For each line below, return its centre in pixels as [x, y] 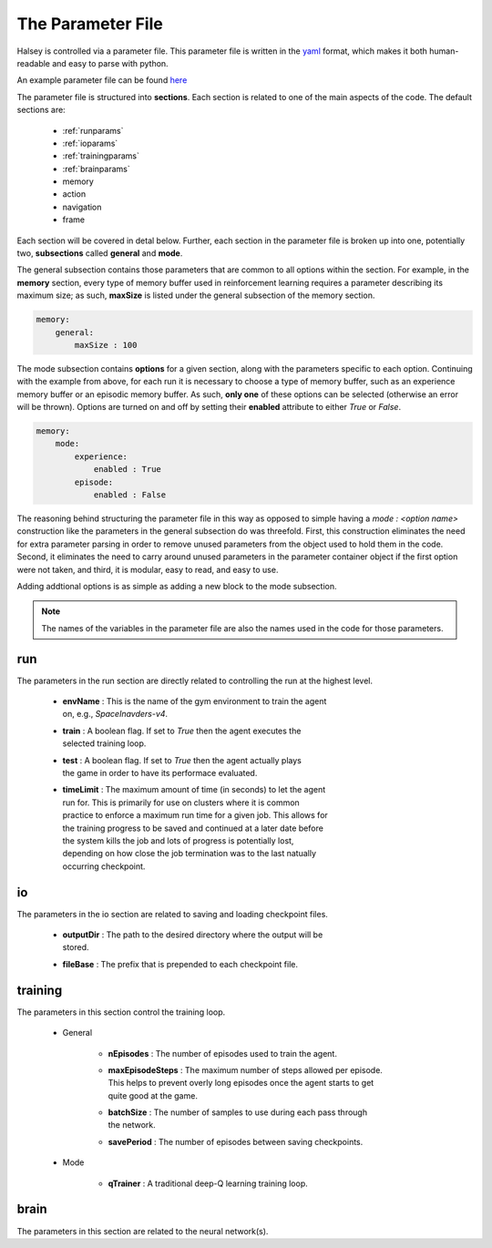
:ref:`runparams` [93, 130]
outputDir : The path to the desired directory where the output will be [193, 935]
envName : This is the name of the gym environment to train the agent [195, 701]
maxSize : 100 [106, 345]
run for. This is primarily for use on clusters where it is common [181, 803]
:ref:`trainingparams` [101, 156]
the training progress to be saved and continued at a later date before [193, 828]
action [74, 194]
